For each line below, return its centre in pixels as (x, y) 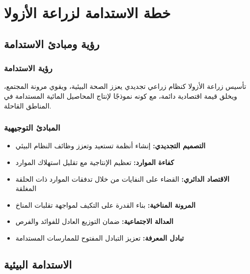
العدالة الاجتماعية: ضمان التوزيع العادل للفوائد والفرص (94, 221)
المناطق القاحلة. (28, 105)
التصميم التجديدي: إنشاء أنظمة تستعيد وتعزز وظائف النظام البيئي (111, 146)
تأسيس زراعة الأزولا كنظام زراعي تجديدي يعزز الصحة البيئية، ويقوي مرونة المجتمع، (125, 86)
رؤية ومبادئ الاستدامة (52, 43)
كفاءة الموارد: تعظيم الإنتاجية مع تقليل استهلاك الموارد (95, 162)
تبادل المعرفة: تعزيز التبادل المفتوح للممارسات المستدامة (100, 237)
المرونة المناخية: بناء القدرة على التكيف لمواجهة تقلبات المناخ (105, 205)
